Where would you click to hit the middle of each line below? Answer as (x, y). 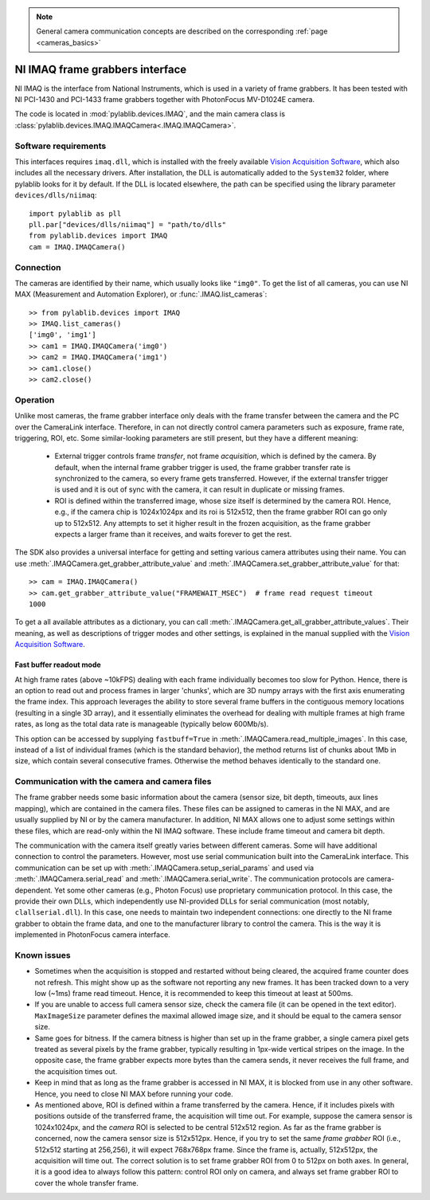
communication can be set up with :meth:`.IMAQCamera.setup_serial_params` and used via (164, 868)
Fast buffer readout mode (58, 665)
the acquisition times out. (76, 1071)
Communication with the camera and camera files (113, 782)
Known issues (43, 955)
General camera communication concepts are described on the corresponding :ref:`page (182, 31)
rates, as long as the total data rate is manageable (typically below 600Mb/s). (142, 724)
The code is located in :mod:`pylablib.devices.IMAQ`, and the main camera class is (150, 114)
